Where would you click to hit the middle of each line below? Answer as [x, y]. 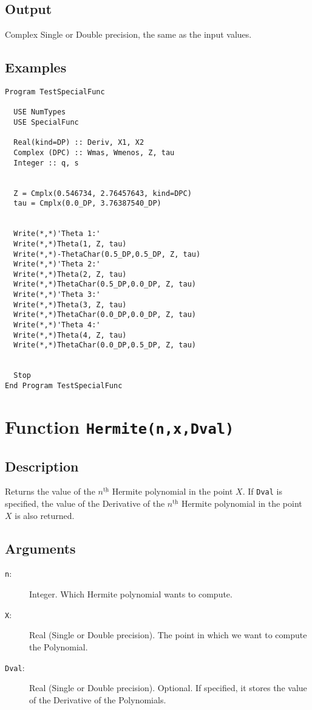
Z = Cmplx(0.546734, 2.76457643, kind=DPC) [103, 193]
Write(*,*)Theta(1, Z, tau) [70, 244]
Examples [36, 67]
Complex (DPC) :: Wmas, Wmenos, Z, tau [94, 152]
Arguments [40, 548]
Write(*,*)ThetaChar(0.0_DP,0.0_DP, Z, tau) [105, 315]
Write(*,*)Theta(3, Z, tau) [70, 305]
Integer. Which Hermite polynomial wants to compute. [131, 594]
